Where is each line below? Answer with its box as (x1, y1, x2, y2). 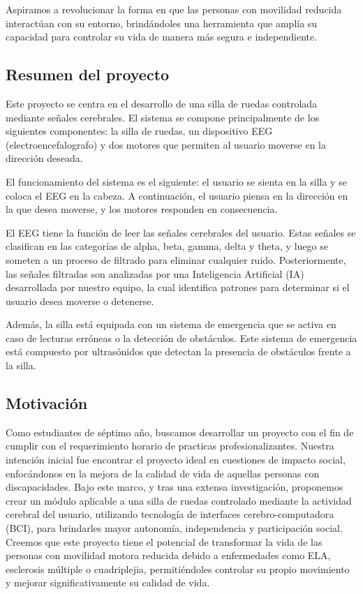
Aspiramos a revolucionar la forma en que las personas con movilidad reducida (6, 2, 342, 16)
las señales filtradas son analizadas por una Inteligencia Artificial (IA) (6, 266, 304, 281)
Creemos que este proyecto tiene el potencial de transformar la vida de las (6, 534, 323, 549)
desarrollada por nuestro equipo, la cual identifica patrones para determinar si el (6, 280, 350, 295)
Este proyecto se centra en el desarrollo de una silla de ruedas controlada (6, 96, 318, 110)
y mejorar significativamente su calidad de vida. (6, 575, 210, 590)
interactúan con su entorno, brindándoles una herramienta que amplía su (6, 15, 318, 30)
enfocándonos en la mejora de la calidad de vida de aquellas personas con (6, 466, 320, 480)
